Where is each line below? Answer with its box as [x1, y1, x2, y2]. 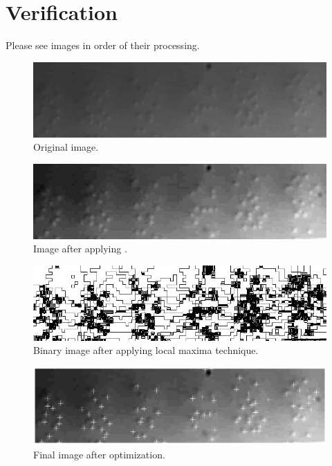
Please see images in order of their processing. [6, 38, 200, 53]
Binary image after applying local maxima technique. [33, 343, 259, 357]
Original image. [33, 140, 99, 154]
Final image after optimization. [33, 447, 165, 461]
